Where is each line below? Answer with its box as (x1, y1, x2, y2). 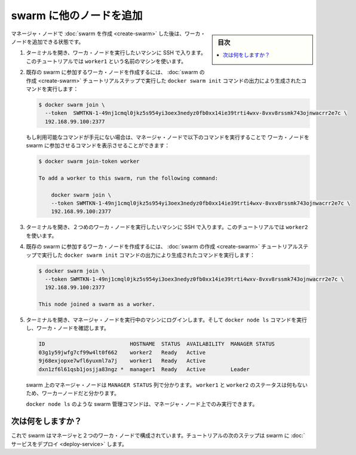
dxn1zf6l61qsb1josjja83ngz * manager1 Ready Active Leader (38, 366, 250, 372)
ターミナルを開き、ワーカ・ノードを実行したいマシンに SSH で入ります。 (26, 49, 206, 56)
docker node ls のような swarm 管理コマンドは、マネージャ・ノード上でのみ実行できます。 (26, 401, 258, 408)
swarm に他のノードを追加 (11, 9, 143, 22)
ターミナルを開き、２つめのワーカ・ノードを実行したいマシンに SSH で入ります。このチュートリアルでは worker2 (26, 223, 308, 230)
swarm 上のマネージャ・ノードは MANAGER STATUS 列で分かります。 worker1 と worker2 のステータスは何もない (26, 381, 308, 389)
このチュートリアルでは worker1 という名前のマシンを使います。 (26, 57, 187, 65)
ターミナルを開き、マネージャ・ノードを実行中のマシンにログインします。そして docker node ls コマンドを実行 (26, 316, 308, 323)
